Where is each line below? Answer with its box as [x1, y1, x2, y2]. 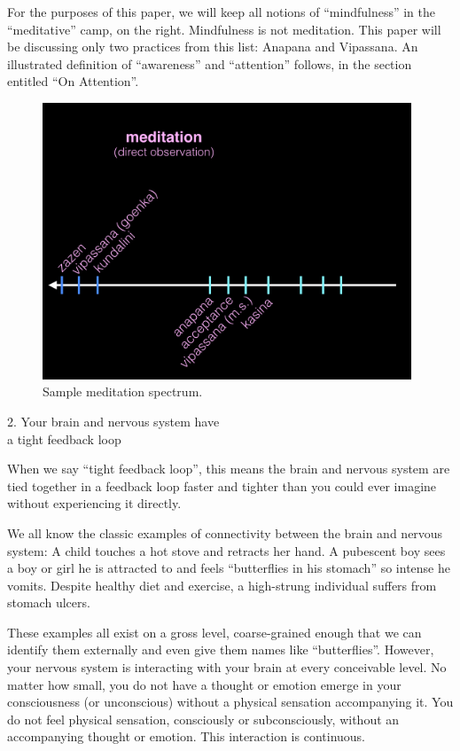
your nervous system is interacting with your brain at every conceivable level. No [7, 658, 447, 677]
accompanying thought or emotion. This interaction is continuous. [7, 727, 365, 746]
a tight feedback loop [7, 429, 121, 448]
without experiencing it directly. [7, 494, 182, 512]
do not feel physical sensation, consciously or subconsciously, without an [7, 709, 400, 728]
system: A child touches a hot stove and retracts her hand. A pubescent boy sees [7, 541, 446, 559]
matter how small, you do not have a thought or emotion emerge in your [7, 675, 402, 693]
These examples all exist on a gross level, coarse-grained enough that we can [7, 622, 422, 641]
